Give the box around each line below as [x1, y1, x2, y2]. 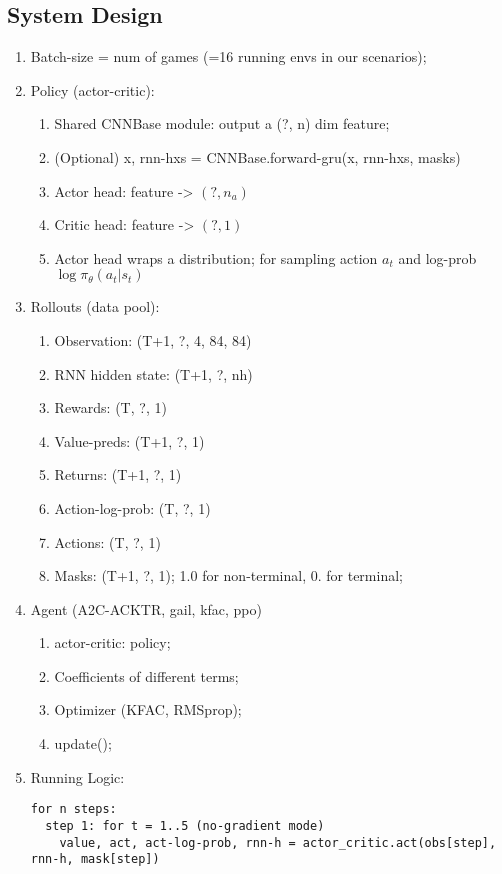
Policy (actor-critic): [30, 79, 155, 100]
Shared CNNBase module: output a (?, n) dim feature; [54, 113, 390, 134]
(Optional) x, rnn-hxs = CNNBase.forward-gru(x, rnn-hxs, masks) [54, 146, 461, 167]
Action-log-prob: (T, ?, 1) [54, 497, 211, 518]
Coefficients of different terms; [54, 665, 239, 686]
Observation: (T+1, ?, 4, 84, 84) [54, 329, 252, 350]
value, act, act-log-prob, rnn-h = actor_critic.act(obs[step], [59, 835, 497, 850]
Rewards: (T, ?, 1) [54, 397, 167, 418]
